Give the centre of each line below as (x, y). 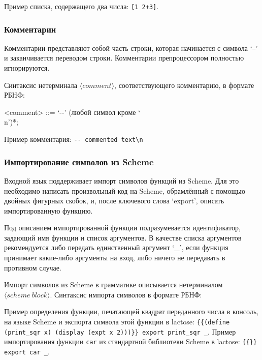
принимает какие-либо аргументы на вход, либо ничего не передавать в (115, 258)
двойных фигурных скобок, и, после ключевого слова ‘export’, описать (114, 201)
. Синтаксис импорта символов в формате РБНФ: (126, 294)
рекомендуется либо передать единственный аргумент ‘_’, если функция (116, 247)
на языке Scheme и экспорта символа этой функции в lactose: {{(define (117, 322)
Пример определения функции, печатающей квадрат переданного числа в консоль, (131, 311)
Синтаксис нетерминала (41, 85)
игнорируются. (27, 68)
